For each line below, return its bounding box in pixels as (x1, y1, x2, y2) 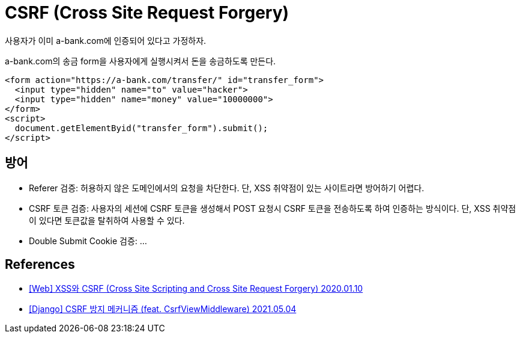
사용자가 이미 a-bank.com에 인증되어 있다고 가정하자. (5, 35, 207, 46)
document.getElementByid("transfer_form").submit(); (14, 123, 268, 133)
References (5, 257, 75, 272)
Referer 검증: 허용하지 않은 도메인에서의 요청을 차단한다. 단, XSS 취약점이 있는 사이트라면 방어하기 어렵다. (29, 182, 425, 193)
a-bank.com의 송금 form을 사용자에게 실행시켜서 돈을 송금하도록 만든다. (5, 55, 276, 66)
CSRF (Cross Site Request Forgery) (5, 2, 289, 23)
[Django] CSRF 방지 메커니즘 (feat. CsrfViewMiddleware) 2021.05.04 (29, 304, 297, 315)
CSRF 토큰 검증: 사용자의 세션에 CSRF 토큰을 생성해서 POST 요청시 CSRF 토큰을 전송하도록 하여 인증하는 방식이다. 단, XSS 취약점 (29, 203, 516, 214)
